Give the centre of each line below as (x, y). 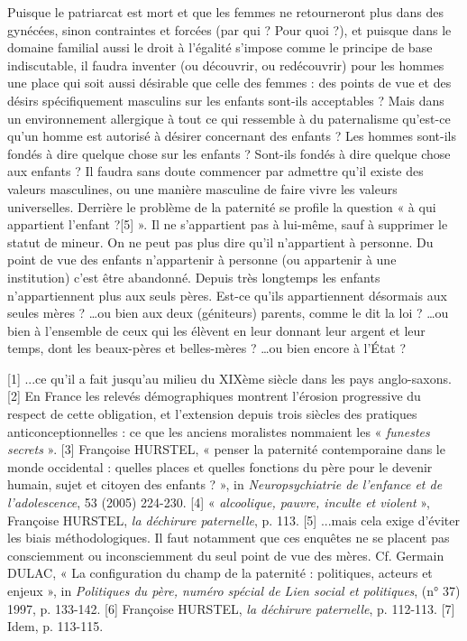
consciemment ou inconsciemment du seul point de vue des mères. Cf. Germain (226, 555)
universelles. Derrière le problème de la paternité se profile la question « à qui (222, 206)
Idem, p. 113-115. (55, 626)
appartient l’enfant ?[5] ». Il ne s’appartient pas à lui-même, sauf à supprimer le (228, 224)
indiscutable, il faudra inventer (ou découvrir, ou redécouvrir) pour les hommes (226, 65)
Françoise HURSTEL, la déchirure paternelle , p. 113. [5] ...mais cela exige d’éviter (233, 520)
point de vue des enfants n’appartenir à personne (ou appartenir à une (202, 260)
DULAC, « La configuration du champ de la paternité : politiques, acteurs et (220, 573)
